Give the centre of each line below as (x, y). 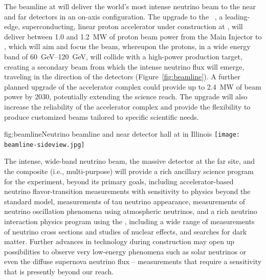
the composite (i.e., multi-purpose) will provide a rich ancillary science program (129, 171)
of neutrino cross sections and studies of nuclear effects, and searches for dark (126, 231)
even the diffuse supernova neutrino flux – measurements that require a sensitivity (133, 261)
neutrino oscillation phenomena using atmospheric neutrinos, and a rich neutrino (131, 211)
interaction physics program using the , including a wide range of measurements (129, 221)
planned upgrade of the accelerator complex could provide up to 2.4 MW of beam (133, 86)
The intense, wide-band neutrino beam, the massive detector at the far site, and (130, 161)
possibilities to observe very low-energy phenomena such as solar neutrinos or (125, 251)
